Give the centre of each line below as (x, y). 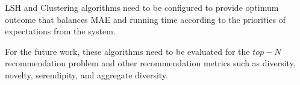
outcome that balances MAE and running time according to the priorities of (145, 19)
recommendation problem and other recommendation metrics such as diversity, (150, 63)
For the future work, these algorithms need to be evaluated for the (127, 51)
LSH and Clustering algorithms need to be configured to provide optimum (142, 7)
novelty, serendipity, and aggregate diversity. (86, 74)
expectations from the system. (60, 31)
